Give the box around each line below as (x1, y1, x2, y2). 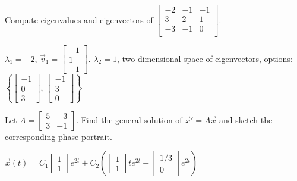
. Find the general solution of (76, 113, 182, 126)
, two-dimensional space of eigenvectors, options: (116, 52, 293, 64)
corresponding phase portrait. (5, 130, 112, 142)
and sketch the (219, 113, 273, 126)
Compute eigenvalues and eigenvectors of (5, 13, 153, 26)
